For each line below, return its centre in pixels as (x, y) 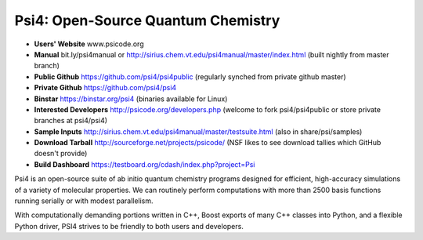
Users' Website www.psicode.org (89, 44)
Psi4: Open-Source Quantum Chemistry (147, 20)
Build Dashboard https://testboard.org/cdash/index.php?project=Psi (145, 164)
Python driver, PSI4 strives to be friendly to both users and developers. (129, 226)
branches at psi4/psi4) (71, 121)
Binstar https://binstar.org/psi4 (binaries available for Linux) (131, 99)
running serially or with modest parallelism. (84, 201)
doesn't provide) (61, 154)
